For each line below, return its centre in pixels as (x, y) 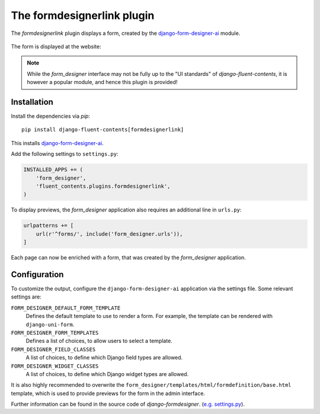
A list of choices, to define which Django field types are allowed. (104, 358)
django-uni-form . (50, 324)
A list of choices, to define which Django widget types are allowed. (107, 374)
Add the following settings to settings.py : (65, 154)
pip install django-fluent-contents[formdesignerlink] (103, 130)
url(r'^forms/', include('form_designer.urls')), (109, 234)
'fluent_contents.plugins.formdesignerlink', (103, 186)
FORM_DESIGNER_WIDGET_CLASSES (55, 366)
